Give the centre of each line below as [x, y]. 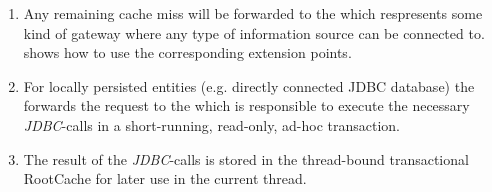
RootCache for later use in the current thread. [165, 178]
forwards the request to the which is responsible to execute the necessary [246, 105]
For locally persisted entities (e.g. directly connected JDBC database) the [249, 85]
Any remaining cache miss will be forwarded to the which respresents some [253, 13]
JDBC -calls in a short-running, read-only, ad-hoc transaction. [211, 124]
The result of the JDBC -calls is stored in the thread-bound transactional [246, 158]
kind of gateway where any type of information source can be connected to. [254, 32]
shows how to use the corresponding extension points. [187, 52]
